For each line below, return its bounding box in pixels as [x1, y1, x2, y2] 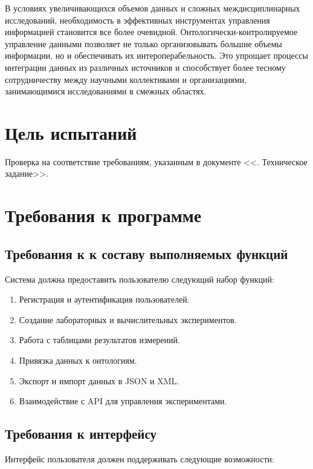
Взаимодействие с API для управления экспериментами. [19, 395, 227, 407]
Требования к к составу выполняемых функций [5, 244, 288, 263]
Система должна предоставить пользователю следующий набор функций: [5, 272, 274, 285]
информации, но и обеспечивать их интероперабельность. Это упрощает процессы [5, 49, 308, 62]
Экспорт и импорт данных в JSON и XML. [19, 374, 179, 387]
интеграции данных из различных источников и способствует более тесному [5, 61, 286, 73]
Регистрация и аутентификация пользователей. [19, 293, 190, 306]
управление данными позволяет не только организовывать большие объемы [5, 37, 282, 50]
